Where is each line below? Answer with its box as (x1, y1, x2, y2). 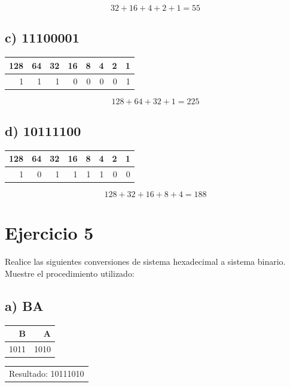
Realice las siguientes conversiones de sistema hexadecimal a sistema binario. (5, 255, 286, 268)
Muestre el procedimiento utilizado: (5, 267, 135, 279)
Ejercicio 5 (5, 220, 94, 245)
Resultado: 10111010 (9, 367, 84, 379)
